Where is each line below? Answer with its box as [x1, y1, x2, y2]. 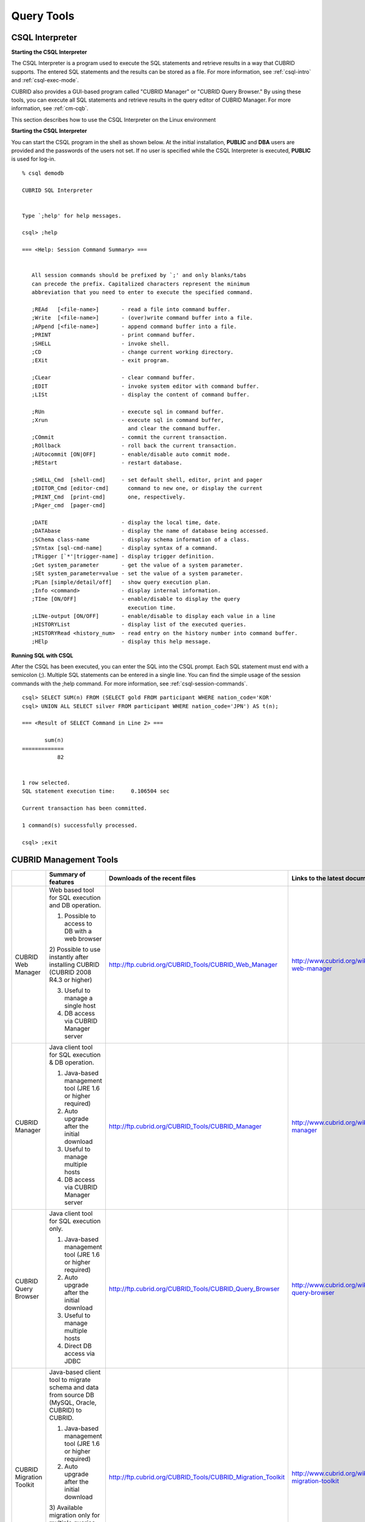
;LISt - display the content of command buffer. [31, 391, 250, 398]
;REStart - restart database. [31, 460, 182, 466]
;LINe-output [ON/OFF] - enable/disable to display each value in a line [31, 612, 276, 620]
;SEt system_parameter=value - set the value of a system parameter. [31, 570, 243, 577]
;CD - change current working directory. [31, 348, 234, 356]
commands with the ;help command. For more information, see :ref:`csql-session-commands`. [11, 679, 248, 687]
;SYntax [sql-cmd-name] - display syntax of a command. [31, 544, 218, 551]
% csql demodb [22, 169, 64, 177]
